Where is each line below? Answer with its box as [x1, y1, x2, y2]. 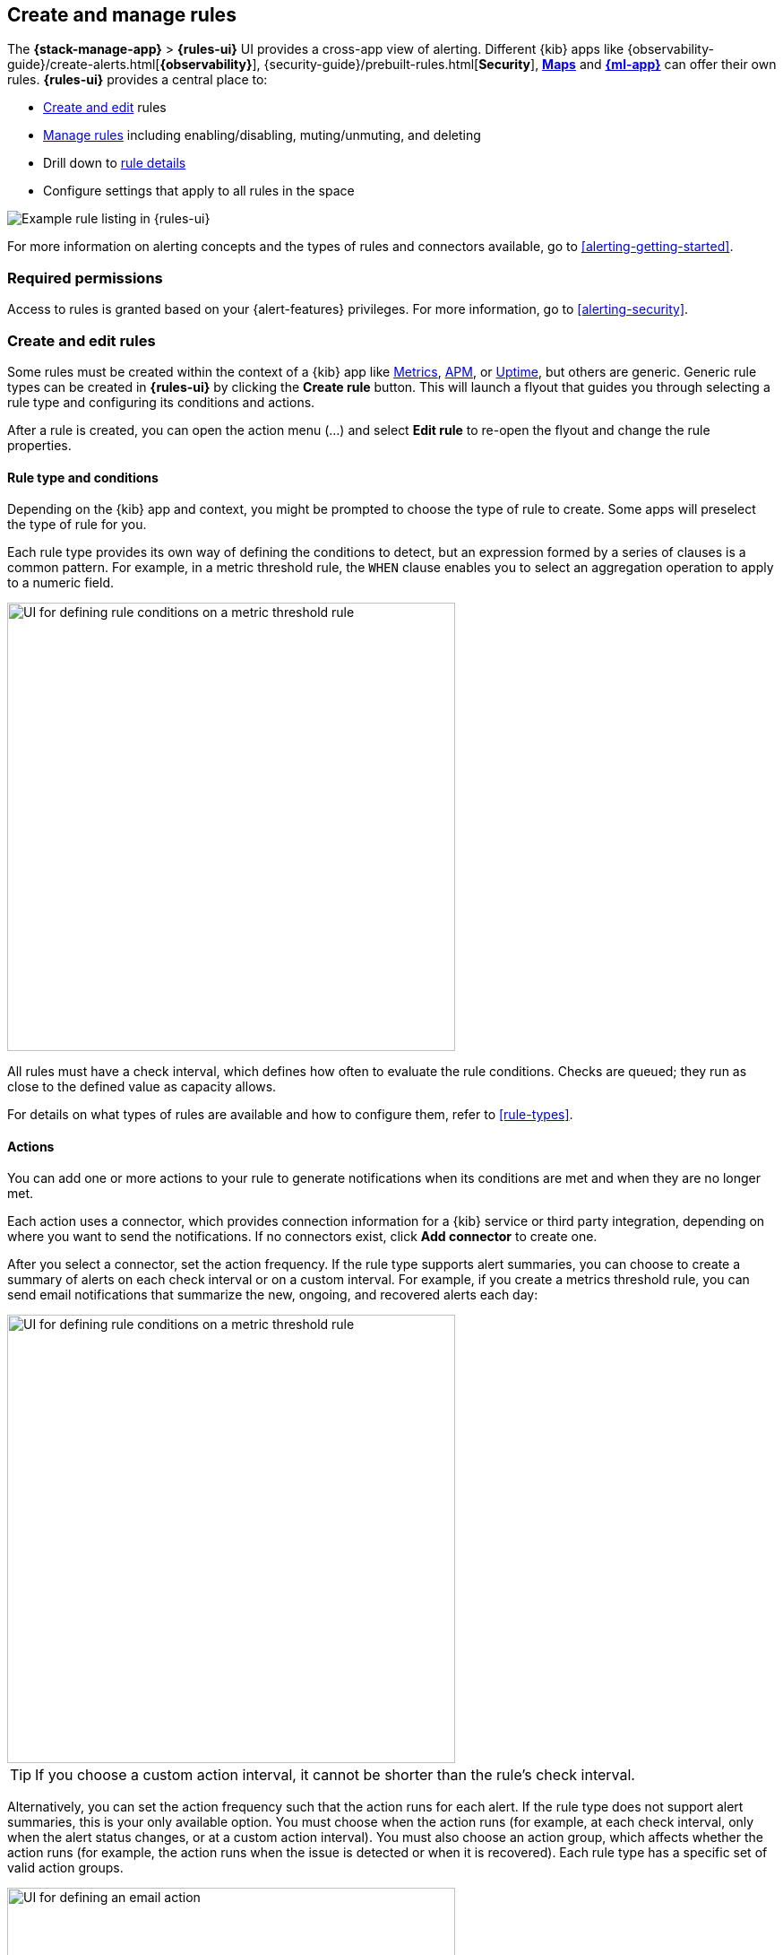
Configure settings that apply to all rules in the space [43, 183, 355, 199]
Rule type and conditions [7, 469, 159, 485]
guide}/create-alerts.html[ [7, 56, 160, 73]
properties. [7, 437, 72, 453]
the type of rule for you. [7, 517, 147, 533]
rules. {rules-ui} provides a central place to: [7, 72, 268, 88]
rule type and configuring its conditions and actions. [7, 394, 315, 410]
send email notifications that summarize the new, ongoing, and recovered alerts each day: [7, 1287, 538, 1303]
